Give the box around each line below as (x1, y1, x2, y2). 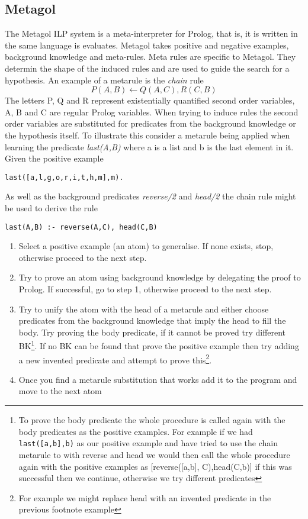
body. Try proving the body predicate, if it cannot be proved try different (18, 325, 286, 338)
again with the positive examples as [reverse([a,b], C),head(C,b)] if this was (18, 460, 292, 472)
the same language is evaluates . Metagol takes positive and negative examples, (5, 38, 289, 51)
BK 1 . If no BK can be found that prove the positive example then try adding (18, 338, 299, 352)
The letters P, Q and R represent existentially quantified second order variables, (5, 94, 295, 107)
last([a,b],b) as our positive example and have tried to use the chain (18, 437, 278, 449)
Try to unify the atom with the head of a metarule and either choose (18, 302, 269, 315)
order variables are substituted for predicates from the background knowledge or (5, 117, 296, 130)
